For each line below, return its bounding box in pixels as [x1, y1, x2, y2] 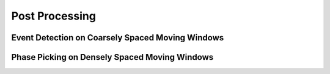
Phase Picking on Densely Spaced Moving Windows [11, 52, 214, 62]
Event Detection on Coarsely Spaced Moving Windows [11, 32, 224, 43]
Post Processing [11, 9, 96, 23]
